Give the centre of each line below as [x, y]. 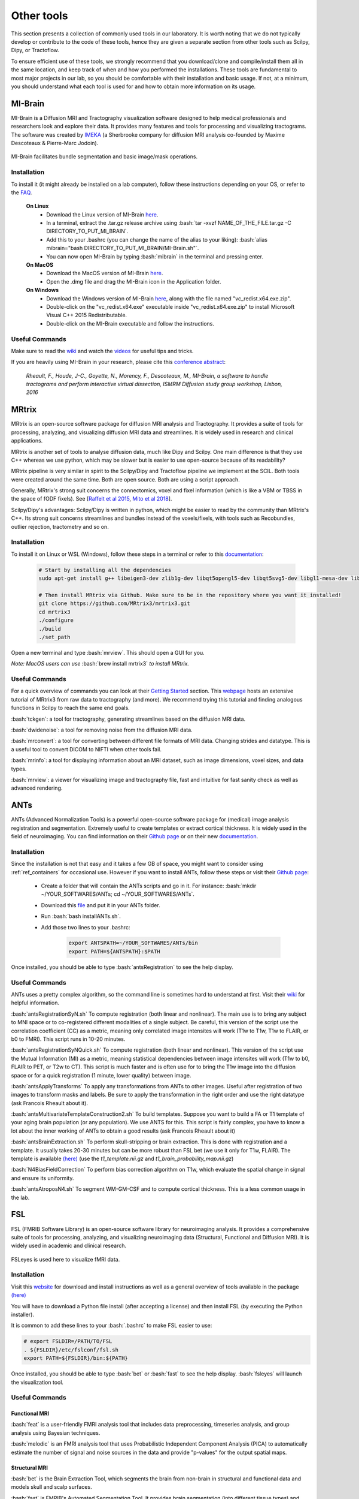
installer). [22, 1314]
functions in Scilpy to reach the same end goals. [70, 708]
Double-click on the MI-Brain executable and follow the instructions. [130, 323]
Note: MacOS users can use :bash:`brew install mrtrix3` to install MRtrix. [100, 664]
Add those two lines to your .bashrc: [86, 927]
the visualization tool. [37, 1382]
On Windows [42, 290]
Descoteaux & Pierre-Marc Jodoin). [55, 143]
